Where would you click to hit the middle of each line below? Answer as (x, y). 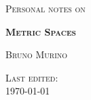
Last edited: (32, 77)
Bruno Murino (37, 54)
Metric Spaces (41, 31)
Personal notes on (45, 8)
